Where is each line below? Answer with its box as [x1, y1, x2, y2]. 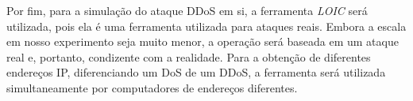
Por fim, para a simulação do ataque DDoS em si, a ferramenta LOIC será [6, 2, 368, 18]
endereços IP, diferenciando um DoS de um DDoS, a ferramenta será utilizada [6, 64, 386, 80]
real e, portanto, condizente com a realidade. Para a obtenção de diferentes [6, 48, 371, 65]
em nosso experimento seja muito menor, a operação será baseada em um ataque [6, 33, 399, 50]
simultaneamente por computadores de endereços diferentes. [6, 79, 298, 95]
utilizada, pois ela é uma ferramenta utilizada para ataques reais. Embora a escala [6, 17, 407, 34]
